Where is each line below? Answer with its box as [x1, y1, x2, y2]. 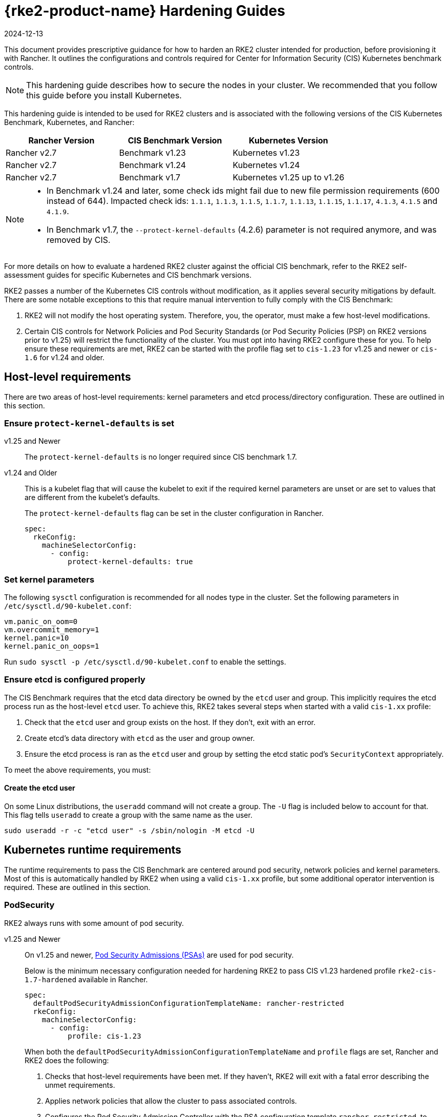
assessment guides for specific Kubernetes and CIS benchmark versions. [4, 270, 252, 279]
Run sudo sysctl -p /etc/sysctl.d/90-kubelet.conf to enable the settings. [4, 657, 286, 667]
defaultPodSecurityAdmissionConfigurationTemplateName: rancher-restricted [33, 999, 344, 1007]
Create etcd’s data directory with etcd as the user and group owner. [25, 733, 255, 742]
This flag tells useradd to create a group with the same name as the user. [4, 811, 252, 820]
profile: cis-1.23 [68, 1031, 141, 1040]
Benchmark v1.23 [119, 147, 186, 158]
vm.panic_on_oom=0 [4, 617, 78, 626]
